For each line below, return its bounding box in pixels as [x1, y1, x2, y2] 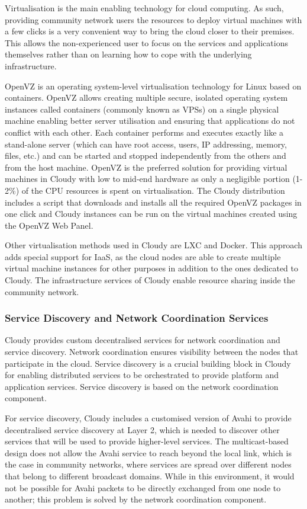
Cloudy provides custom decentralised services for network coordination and [5, 334, 280, 346]
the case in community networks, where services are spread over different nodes [5, 458, 292, 470]
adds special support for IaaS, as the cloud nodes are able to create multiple [5, 250, 281, 262]
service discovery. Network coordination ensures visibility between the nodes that [5, 345, 299, 358]
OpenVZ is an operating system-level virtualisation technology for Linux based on [5, 79, 302, 92]
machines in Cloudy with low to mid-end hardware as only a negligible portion [5, 172, 290, 185]
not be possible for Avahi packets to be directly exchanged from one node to [5, 481, 281, 494]
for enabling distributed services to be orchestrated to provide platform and [5, 369, 279, 381]
